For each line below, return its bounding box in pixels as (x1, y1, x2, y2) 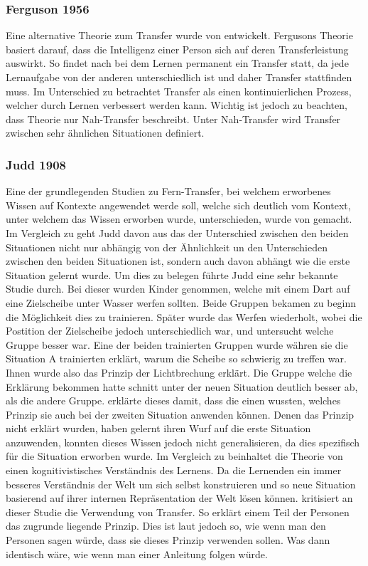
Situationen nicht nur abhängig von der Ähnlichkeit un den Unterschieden (6, 239, 328, 254)
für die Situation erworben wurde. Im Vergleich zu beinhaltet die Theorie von (6, 449, 343, 463)
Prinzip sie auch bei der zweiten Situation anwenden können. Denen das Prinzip (6, 407, 355, 421)
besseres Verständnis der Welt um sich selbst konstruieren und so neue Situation (6, 476, 356, 491)
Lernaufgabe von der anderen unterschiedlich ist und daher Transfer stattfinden (6, 70, 352, 84)
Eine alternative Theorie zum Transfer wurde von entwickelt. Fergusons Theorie (6, 28, 353, 43)
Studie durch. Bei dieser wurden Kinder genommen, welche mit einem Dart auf (6, 281, 350, 296)
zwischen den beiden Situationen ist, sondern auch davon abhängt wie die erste (6, 253, 350, 268)
